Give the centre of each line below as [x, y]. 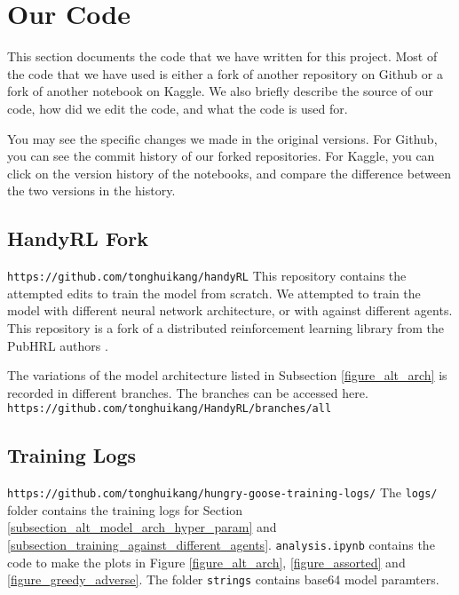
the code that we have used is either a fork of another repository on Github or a [225, 73]
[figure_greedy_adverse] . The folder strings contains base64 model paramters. [223, 579]
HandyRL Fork [78, 238]
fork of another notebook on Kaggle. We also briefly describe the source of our [220, 91]
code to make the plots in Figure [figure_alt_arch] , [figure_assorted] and [206, 562]
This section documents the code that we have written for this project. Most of [222, 56]
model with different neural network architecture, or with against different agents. [230, 310]
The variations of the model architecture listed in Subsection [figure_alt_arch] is [227, 375]
